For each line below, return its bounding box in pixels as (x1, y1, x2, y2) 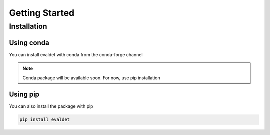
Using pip (9, 90, 40, 99)
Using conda (9, 38, 49, 47)
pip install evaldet (19, 117, 70, 122)
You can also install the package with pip (9, 103, 93, 109)
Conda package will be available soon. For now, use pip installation (22, 75, 160, 81)
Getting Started (9, 7, 75, 18)
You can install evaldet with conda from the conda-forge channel (9, 51, 143, 57)
